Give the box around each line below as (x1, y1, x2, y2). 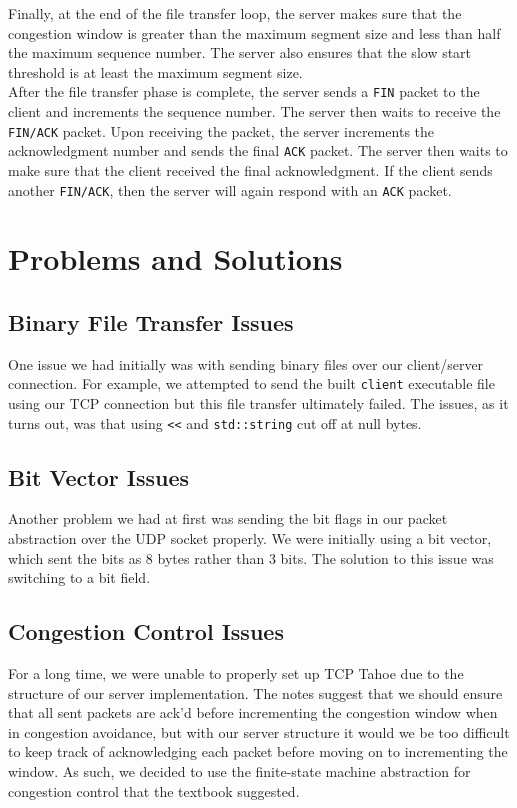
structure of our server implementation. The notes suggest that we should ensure (8, 682, 503, 703)
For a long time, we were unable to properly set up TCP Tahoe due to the (8, 663, 464, 684)
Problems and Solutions (8, 238, 343, 279)
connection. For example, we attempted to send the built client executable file (8, 373, 495, 394)
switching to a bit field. (8, 567, 151, 588)
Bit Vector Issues (8, 461, 190, 492)
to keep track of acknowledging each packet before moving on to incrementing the (8, 741, 508, 762)
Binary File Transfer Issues (8, 306, 294, 337)
